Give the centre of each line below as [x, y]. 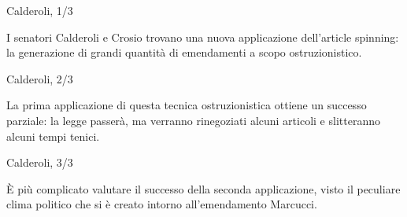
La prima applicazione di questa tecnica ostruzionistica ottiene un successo [187, 105]
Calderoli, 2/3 [40, 78]
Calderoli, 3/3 [40, 162]
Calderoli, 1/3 [40, 10]
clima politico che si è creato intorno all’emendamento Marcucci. [162, 204]
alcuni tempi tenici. [53, 136]
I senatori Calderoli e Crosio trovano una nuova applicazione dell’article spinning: [203, 37]
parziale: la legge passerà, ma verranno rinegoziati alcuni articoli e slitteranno [193, 120]
